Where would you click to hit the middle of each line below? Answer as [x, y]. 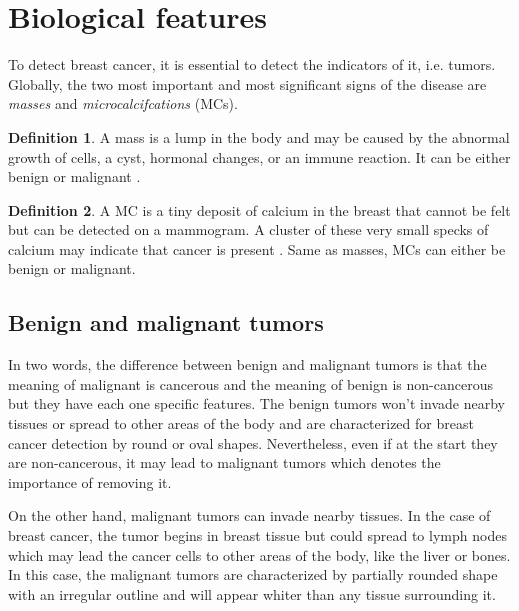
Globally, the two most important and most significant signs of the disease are [247, 83]
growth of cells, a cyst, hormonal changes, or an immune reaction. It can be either [259, 156]
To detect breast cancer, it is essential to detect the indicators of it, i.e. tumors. [252, 64]
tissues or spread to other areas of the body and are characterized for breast [241, 423]
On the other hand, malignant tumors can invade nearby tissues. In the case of [249, 515]
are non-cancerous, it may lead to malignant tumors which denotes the [224, 462]
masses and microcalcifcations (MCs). [123, 103]
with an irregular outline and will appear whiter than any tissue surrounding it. [252, 593]
